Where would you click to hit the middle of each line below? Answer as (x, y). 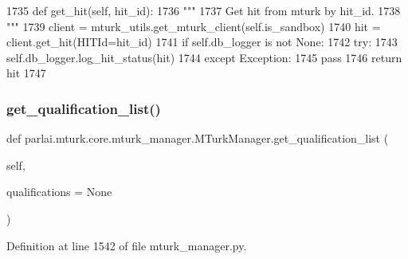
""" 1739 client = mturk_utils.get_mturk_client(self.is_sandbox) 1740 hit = (194, 26)
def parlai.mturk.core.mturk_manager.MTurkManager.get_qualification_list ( (198, 138)
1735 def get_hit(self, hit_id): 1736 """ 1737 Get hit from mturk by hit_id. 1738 (204, 10)
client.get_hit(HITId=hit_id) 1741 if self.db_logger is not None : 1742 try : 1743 (202, 42)
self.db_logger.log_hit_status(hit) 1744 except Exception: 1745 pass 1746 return (204, 57)
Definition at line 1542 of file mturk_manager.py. (127, 245)
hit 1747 (26, 73)
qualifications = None (59, 192)
